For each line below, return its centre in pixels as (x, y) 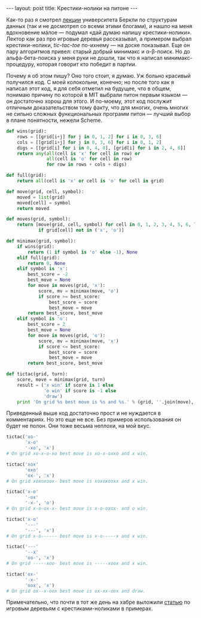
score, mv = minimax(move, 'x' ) (78, 341)
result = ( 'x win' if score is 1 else (65, 385)
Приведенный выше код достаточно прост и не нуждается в (84, 413)
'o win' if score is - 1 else (80, 391)
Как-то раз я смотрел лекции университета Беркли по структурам (92, 20)
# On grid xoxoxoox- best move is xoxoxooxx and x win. (77, 481)
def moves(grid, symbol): (38, 219)
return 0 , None (47, 263)
